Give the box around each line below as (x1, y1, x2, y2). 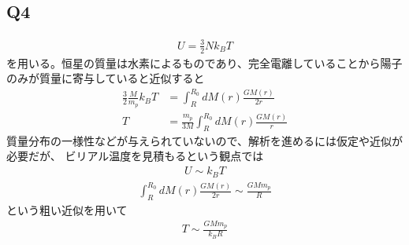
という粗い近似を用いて (6, 202, 128, 218)
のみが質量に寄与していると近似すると (6, 70, 205, 86)
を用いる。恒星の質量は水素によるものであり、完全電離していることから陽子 (6, 54, 403, 71)
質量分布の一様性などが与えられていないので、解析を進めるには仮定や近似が (6, 132, 403, 148)
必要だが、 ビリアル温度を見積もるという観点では (6, 148, 264, 164)
